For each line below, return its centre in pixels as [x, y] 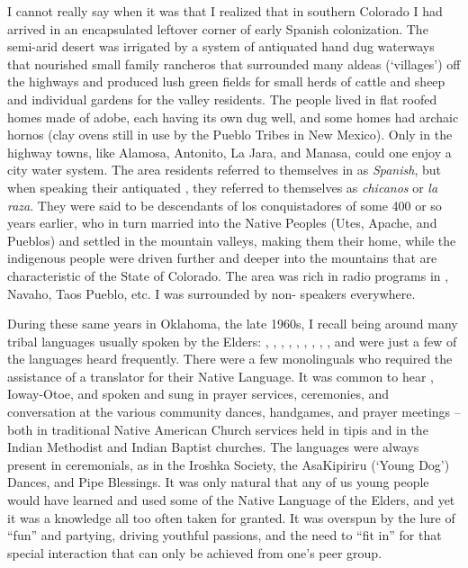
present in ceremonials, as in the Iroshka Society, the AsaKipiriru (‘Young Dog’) [229, 464]
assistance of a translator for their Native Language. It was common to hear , [221, 376]
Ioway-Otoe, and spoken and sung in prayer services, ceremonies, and [198, 394]
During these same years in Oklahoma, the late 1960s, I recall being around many [233, 324]
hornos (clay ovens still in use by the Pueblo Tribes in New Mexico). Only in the [230, 135]
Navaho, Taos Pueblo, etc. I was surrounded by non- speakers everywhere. [211, 293]
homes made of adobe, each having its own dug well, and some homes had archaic [233, 117]
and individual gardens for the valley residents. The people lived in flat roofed [222, 99]
